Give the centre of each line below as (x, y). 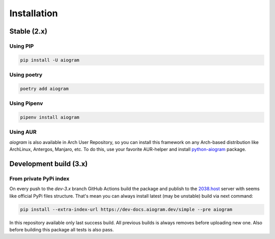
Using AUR (23, 132)
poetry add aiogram (44, 88)
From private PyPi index (39, 178)
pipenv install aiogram (50, 117)
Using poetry (26, 75)
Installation (34, 13)
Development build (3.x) (49, 163)
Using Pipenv (26, 103)
